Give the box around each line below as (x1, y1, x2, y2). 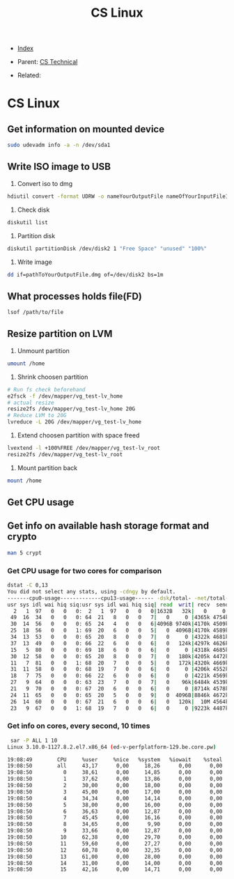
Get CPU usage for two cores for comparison (7, 566, 162, 575)
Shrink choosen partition (17, 373, 88, 381)
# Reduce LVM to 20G (7, 412, 68, 419)
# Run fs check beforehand (7, 386, 86, 393)
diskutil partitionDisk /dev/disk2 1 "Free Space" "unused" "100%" (7, 245, 208, 252)
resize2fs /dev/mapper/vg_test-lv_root (7, 451, 123, 458)
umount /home (7, 360, 45, 367)
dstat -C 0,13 (7, 582, 49, 589)
